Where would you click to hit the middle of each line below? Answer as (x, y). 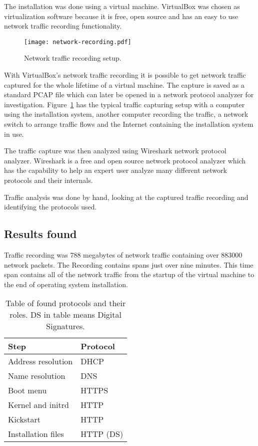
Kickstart (24, 419)
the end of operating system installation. (66, 284)
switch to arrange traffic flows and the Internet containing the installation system (129, 124)
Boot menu (27, 390)
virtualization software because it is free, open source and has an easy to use (121, 16)
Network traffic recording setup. (73, 58)
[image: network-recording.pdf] (78, 42)
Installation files (36, 434)
